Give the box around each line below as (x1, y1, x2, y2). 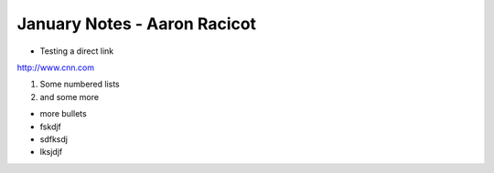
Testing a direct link (39, 46, 114, 56)
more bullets (39, 108, 87, 119)
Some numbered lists (39, 78, 121, 90)
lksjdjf (39, 147, 63, 158)
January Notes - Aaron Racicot (16, 14, 256, 34)
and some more (39, 91, 100, 102)
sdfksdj (39, 133, 69, 145)
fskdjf (39, 121, 61, 132)
